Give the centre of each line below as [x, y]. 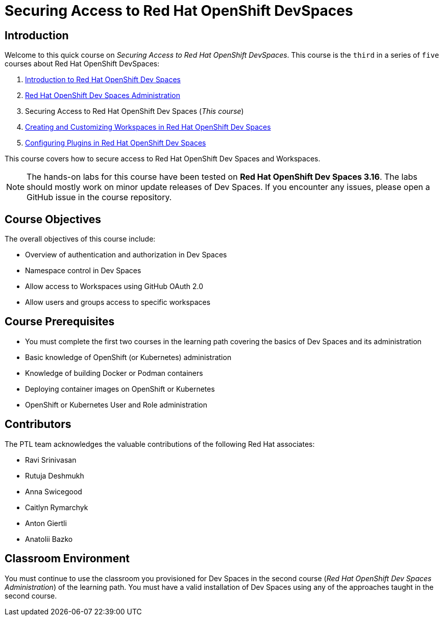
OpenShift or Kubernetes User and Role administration [116, 404]
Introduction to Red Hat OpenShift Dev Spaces [103, 80]
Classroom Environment [67, 559]
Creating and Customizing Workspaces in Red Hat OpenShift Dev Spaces [148, 127]
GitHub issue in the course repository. [99, 197]
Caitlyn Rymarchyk [57, 507]
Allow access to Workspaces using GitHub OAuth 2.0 [114, 287]
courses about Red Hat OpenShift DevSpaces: [82, 64]
